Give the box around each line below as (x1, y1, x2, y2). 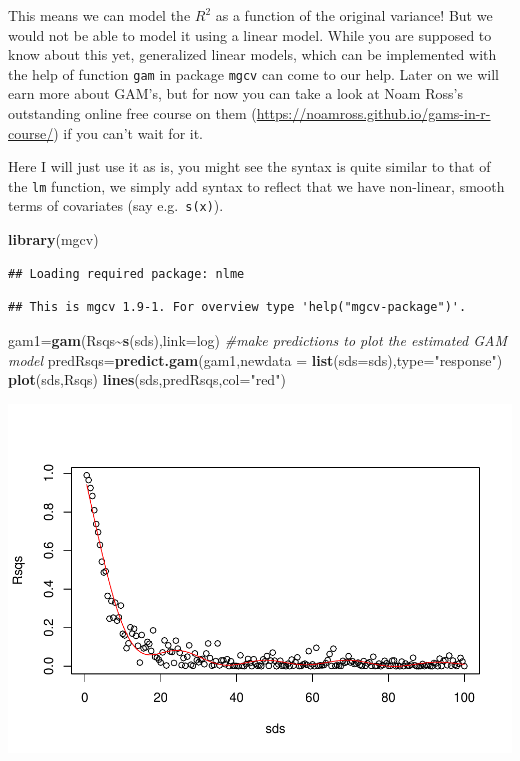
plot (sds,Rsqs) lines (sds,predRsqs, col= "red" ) (8, 369, 286, 390)
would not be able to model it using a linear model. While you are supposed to (8, 24, 492, 45)
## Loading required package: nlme (8, 266, 245, 281)
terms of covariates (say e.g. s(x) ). (8, 195, 224, 216)
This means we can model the (8, 5, 191, 25)
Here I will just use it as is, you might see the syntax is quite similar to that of (8, 156, 491, 177)
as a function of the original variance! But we (215, 5, 493, 25)
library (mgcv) (8, 229, 99, 250)
